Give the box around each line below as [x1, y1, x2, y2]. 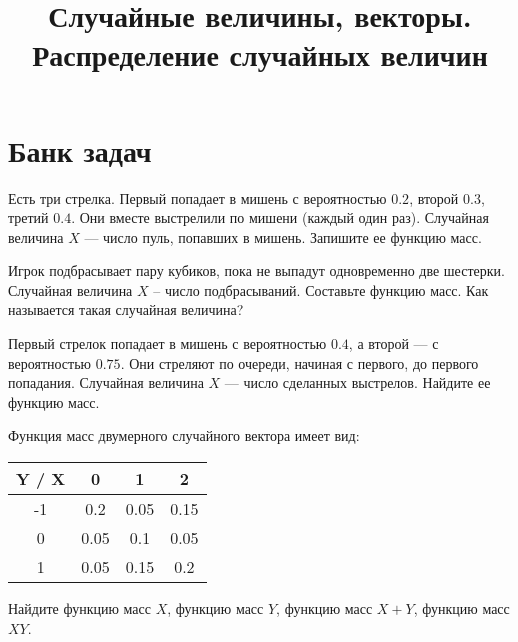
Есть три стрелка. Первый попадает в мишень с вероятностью [8, 187, 387, 208]
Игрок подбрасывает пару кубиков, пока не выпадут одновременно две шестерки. [8, 260, 505, 281]
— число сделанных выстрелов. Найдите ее [224, 372, 491, 393]
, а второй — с [348, 333, 439, 354]
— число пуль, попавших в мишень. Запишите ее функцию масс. [84, 226, 482, 247]
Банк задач [8, 129, 152, 170]
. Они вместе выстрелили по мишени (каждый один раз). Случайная [71, 207, 489, 228]
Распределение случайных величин [32, 34, 488, 75]
